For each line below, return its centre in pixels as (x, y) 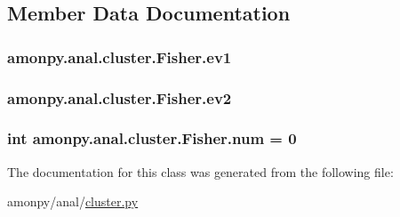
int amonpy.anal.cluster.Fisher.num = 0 (152, 138)
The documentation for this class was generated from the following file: (200, 171)
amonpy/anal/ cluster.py (73, 201)
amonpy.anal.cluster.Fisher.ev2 (120, 97)
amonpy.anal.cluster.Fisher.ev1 (120, 56)
